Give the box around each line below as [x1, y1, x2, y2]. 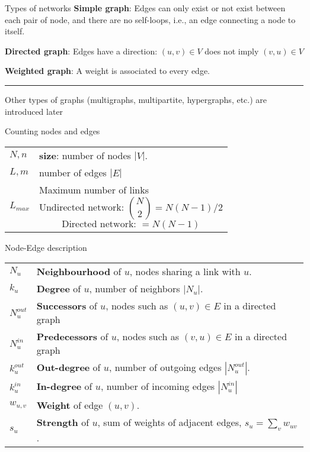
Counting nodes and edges [5, 125, 100, 137]
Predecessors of [36, 330, 108, 344]
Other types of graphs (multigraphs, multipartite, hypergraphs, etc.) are [5, 93, 267, 105]
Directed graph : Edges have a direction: [5, 44, 158, 57]
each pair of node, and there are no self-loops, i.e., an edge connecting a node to [5, 13, 296, 25]
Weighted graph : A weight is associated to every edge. [5, 64, 210, 77]
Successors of [36, 299, 97, 313]
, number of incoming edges [101, 379, 215, 393]
